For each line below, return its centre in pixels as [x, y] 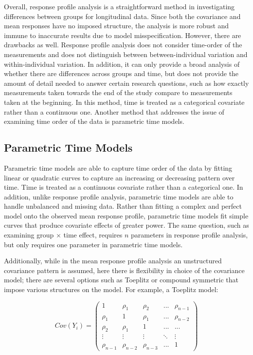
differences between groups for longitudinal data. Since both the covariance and [122, 16]
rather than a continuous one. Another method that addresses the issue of [114, 111]
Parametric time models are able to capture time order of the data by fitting [118, 168]
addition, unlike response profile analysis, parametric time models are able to [119, 196]
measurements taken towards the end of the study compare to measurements [118, 92]
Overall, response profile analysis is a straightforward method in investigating [119, 6]
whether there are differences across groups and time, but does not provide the [121, 73]
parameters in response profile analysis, [190, 235]
